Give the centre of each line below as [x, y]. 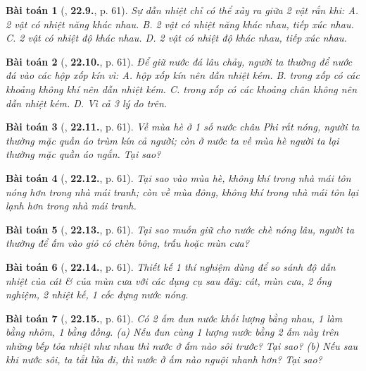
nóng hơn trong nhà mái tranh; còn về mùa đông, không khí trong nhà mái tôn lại [182, 191]
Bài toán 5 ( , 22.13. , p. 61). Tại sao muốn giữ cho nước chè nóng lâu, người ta [180, 229]
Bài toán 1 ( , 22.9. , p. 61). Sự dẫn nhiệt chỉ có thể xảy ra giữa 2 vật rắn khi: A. [182, 10]
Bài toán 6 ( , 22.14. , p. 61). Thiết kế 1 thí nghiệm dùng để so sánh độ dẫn [171, 266]
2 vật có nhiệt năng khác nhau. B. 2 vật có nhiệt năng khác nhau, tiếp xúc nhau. [180, 24]
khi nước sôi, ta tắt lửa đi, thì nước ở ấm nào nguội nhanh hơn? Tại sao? [164, 359]
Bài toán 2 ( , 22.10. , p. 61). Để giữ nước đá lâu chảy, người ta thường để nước [179, 61]
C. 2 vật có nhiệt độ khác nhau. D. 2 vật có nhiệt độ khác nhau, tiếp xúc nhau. [176, 38]
